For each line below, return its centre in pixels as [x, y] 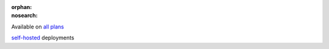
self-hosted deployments [43, 38]
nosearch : [24, 16]
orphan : [22, 7]
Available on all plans [37, 27]
